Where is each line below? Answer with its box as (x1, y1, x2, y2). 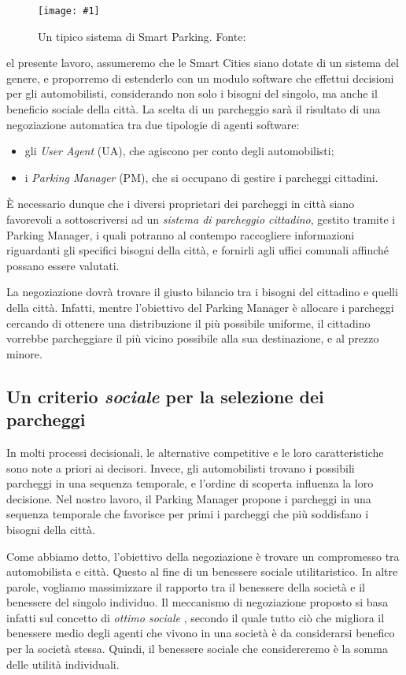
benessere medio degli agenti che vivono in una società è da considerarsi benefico (6, 625, 395, 641)
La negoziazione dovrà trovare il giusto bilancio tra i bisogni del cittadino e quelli (6, 284, 398, 300)
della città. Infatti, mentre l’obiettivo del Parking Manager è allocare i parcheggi (6, 299, 394, 315)
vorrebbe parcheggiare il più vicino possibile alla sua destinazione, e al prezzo (6, 330, 379, 347)
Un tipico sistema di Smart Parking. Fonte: (38, 28, 246, 44)
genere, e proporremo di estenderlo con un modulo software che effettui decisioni (6, 69, 394, 86)
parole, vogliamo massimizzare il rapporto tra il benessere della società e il (6, 578, 365, 595)
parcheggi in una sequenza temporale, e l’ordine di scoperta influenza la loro (6, 475, 374, 491)
